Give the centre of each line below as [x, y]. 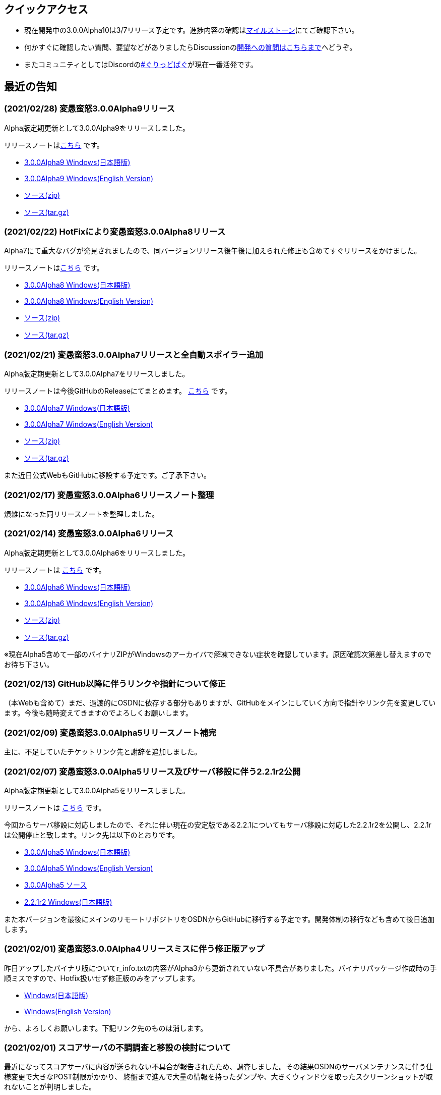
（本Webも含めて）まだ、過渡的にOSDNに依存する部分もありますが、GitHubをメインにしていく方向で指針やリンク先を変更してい [220, 703]
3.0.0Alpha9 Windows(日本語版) [77, 162]
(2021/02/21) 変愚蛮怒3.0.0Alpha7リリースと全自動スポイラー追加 [134, 354]
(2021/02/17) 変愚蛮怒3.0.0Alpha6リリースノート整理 [109, 495]
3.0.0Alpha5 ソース [56, 885]
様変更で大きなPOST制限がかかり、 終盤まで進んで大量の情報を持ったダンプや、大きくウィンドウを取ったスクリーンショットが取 [218, 1077]
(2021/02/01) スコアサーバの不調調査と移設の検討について [117, 1048]
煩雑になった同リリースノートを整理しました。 [82, 514]
